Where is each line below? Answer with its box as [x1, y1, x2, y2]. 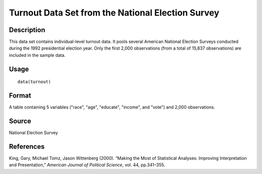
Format [9, 91, 32, 100]
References [9, 142, 45, 151]
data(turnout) [17, 79, 51, 85]
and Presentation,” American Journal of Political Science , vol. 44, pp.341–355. [9, 162, 165, 168]
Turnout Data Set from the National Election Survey [9, 7, 219, 18]
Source [9, 117, 32, 125]
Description [9, 26, 46, 34]
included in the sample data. [9, 52, 65, 58]
